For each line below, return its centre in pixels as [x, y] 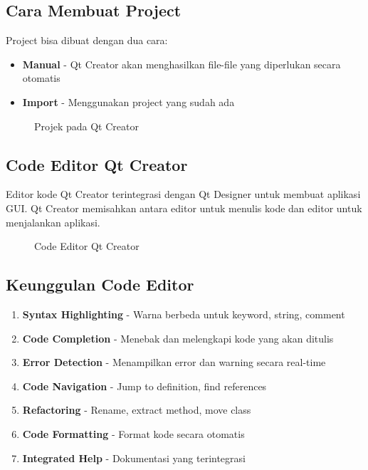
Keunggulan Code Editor [100, 284]
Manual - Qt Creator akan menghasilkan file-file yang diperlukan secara [182, 64]
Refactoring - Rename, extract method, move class [137, 410]
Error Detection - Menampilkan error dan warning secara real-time [174, 362]
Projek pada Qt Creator [86, 126]
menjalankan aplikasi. [53, 222]
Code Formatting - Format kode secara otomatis [133, 433]
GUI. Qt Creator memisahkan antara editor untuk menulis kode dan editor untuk [184, 208]
